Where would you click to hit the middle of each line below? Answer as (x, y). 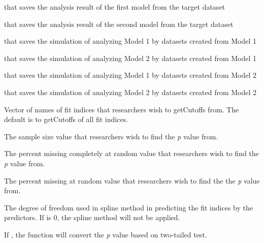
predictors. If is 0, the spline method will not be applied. (92, 217)
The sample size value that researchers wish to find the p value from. (111, 136)
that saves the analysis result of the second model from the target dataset (119, 24)
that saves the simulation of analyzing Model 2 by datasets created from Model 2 (130, 92)
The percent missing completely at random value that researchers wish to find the (131, 153)
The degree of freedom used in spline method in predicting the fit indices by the (128, 207)
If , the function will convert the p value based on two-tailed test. (106, 234)
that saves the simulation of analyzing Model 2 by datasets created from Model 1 (130, 58)
